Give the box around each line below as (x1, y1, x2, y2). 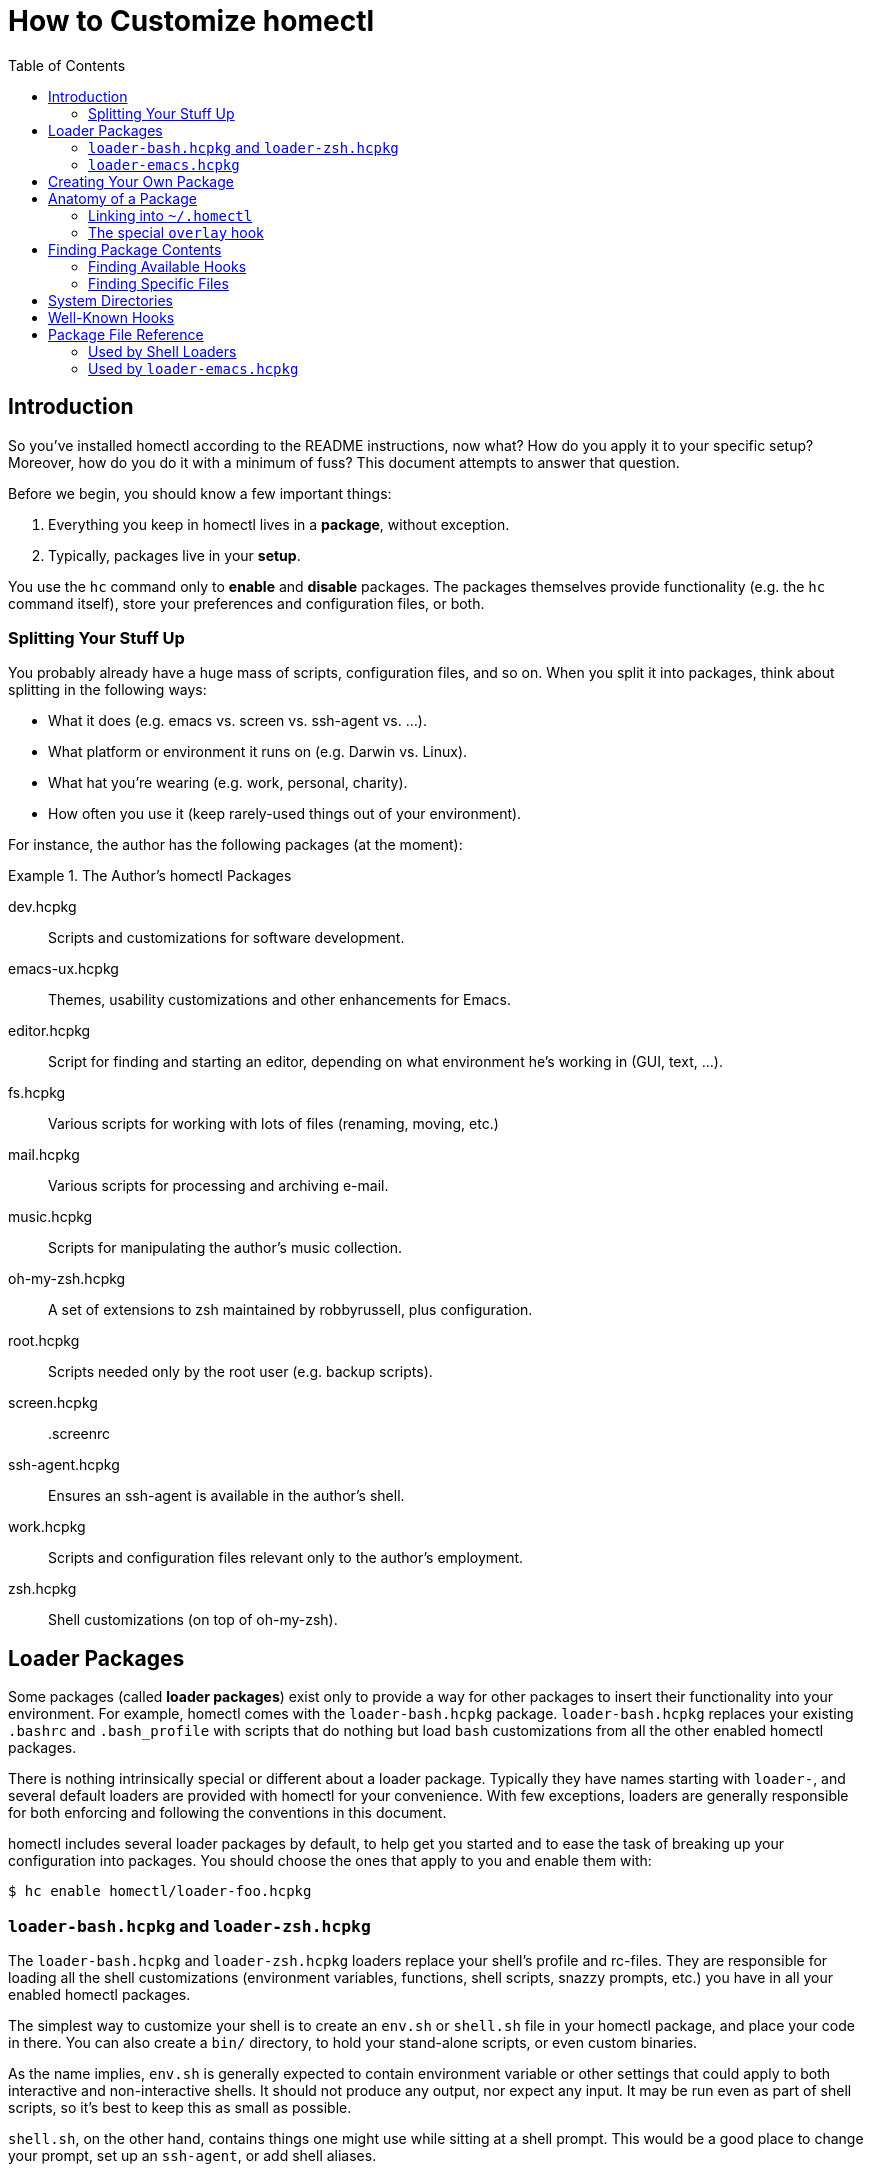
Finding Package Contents (48, 240, 222, 258)
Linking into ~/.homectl (88, 206, 253, 224)
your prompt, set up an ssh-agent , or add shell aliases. (8, 2146, 377, 2164)
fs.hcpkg (8, 1084, 66, 1102)
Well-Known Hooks (48, 308, 175, 326)
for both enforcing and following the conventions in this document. (8, 1804, 447, 1822)
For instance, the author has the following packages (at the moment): (8, 836, 463, 854)
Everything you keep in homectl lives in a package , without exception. (48, 515, 510, 533)
